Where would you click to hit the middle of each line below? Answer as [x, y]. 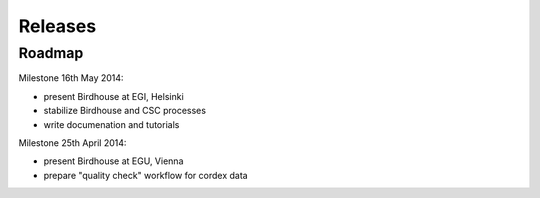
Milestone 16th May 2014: [71, 78]
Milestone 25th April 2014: [72, 142]
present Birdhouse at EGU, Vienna [113, 161]
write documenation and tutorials [111, 124]
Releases [57, 26]
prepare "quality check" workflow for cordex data [146, 175]
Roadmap [51, 53]
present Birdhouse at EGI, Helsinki [113, 96]
